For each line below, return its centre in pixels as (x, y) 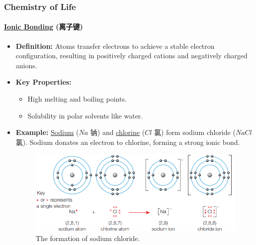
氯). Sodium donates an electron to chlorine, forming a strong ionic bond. (128, 142)
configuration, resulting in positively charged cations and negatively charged (131, 56)
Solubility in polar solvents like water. (85, 115)
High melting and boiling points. (77, 99)
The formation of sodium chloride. (88, 238)
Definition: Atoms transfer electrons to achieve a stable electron (115, 46)
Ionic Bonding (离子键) (43, 27)
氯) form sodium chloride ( (195, 132)
